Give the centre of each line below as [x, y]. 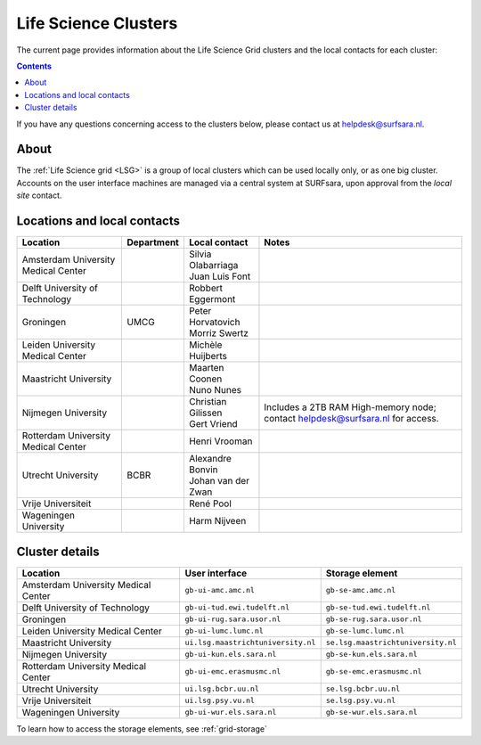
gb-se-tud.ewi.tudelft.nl [378, 607]
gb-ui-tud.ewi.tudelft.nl [237, 607]
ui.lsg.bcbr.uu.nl [222, 689]
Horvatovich [214, 323]
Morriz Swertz [219, 333]
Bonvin [203, 470]
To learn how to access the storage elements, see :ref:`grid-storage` [142, 729]
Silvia [200, 254]
